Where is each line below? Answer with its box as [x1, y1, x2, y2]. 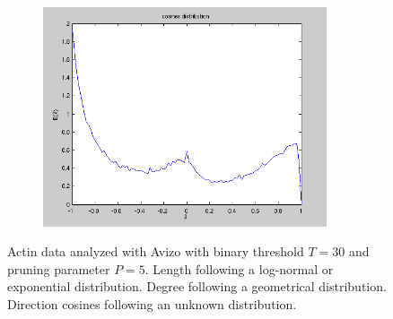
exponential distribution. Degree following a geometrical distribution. [7, 277, 387, 296]
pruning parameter [7, 259, 110, 278]
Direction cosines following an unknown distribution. [7, 294, 297, 313]
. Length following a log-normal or [144, 259, 334, 278]
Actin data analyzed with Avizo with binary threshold [7, 242, 304, 261]
